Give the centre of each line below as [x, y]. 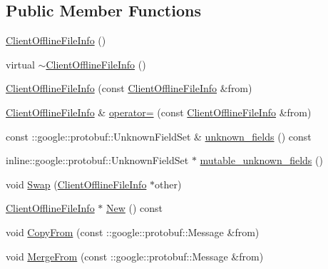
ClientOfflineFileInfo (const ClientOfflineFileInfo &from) [129, 88]
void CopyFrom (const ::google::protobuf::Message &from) [133, 232]
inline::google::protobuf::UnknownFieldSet [97, 160]
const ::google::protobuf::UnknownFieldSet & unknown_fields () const [159, 136]
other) [168, 184]
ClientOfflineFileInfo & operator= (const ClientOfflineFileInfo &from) [159, 112]
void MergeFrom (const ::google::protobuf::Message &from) [135, 256]
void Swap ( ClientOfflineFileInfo [76, 184]
